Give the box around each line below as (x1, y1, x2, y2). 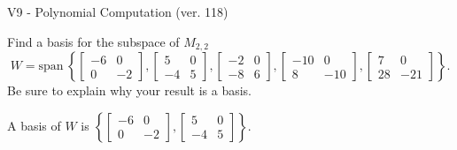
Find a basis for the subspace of (7, 32, 180, 50)
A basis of (7, 116, 61, 134)
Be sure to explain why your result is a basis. (7, 81, 252, 100)
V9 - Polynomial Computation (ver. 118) (7, 3, 228, 20)
